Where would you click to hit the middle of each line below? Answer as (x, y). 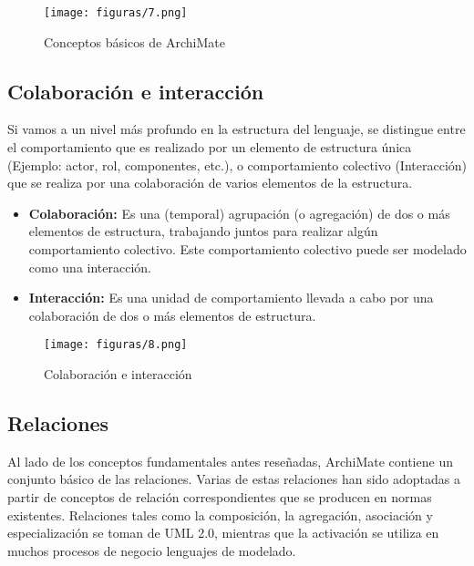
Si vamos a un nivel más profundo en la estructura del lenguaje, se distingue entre (237, 129)
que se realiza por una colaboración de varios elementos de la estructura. (210, 183)
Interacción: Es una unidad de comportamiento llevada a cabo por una (231, 298)
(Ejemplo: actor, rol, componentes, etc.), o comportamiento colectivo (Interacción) (237, 165)
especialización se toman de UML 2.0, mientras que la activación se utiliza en (223, 533)
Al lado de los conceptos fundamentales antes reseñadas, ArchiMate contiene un (230, 461)
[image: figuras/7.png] (116, 13)
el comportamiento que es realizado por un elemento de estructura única (210, 147)
